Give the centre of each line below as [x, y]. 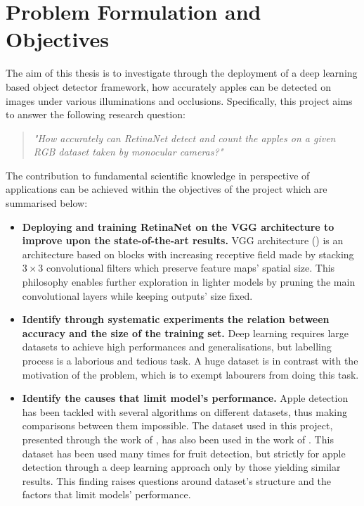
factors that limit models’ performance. [106, 494]
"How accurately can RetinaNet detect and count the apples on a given [184, 138]
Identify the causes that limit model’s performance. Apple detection [185, 398]
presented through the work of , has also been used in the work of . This [178, 439]
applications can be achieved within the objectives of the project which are [167, 189]
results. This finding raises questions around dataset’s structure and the [177, 480]
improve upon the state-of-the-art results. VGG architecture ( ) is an [183, 240]
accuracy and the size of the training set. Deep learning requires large [185, 333]
